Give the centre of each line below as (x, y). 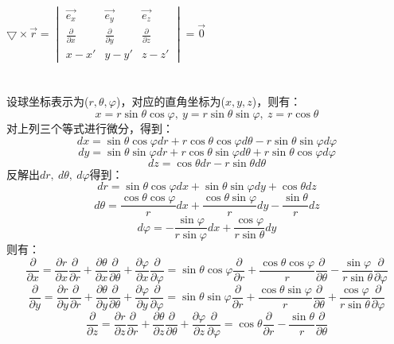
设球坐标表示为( (48, 101)
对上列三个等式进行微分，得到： (90, 128)
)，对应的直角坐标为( (170, 101)
